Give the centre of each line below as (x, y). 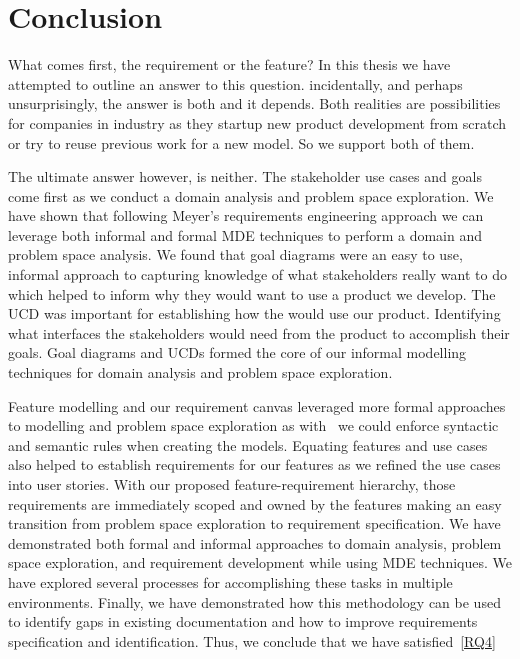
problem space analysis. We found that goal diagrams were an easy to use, (235, 254)
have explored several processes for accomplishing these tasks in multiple (230, 581)
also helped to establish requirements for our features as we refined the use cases (254, 464)
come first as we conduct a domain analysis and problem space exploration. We (251, 195)
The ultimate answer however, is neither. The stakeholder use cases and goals (245, 176)
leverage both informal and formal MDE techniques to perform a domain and (245, 234)
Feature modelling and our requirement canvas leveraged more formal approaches (257, 405)
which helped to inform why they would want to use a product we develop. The (252, 293)
